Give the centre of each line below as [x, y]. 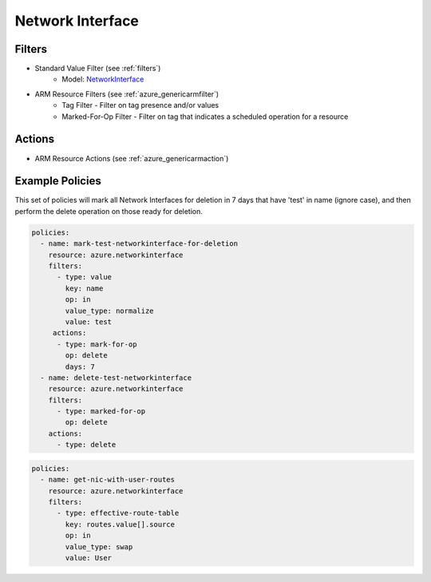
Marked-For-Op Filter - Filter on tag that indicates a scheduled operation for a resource [205, 117]
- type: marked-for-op [101, 412]
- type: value [84, 277]
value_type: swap [99, 546]
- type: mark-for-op [97, 344]
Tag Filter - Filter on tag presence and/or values [140, 105]
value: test [88, 322]
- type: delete [87, 445]
